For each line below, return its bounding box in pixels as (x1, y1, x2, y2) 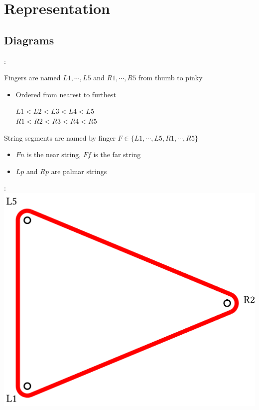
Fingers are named (4, 72, 61, 83)
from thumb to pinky (138, 72, 203, 83)
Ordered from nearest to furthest (15, 89, 116, 99)
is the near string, (26, 149, 81, 160)
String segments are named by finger (4, 132, 116, 143)
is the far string (93, 149, 141, 160)
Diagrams (4, 32, 54, 47)
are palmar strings (51, 166, 107, 176)
